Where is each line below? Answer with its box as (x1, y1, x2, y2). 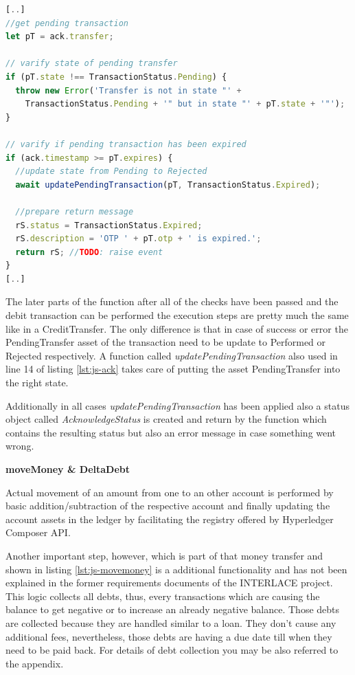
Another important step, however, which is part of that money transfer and (5, 548, 323, 562)
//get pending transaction (5, 18, 128, 28)
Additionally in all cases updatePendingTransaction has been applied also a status (5, 398, 350, 412)
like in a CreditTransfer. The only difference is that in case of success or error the (5, 321, 348, 335)
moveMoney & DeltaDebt (5, 462, 130, 476)
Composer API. (5, 525, 71, 540)
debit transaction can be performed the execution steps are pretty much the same (5, 308, 349, 322)
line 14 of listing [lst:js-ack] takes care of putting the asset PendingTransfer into (5, 362, 341, 376)
